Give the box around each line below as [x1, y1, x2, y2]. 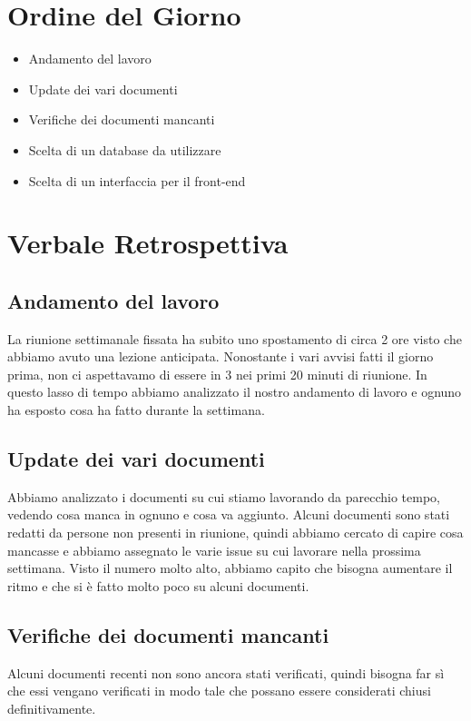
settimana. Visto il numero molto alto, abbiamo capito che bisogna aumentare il [7, 558, 453, 578]
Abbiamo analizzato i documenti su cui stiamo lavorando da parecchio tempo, [7, 487, 441, 506]
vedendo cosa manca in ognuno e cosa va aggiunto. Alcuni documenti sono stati [7, 505, 450, 524]
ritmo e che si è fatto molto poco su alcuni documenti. [7, 576, 309, 595]
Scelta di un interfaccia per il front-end [28, 171, 246, 190]
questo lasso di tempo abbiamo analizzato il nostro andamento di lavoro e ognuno [7, 382, 462, 401]
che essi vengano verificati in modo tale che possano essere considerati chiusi [7, 681, 431, 700]
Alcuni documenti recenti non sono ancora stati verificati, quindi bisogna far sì [7, 663, 445, 682]
